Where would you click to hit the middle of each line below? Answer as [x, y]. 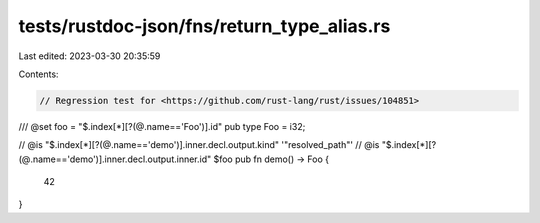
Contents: [38, 74]
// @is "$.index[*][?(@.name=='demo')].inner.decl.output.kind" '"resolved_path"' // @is [199, 145]
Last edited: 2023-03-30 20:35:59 [89, 56]
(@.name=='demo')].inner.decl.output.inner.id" [115, 159]
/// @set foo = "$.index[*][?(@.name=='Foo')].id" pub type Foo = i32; [162, 126]
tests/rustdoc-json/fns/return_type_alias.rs [204, 26]
